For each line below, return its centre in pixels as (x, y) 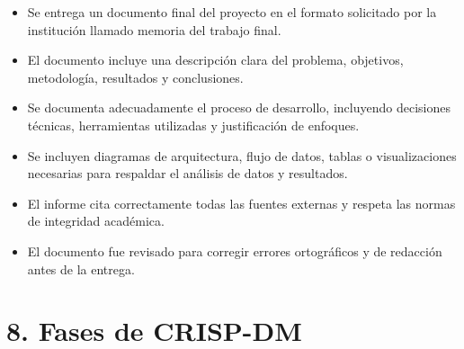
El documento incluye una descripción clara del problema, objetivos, (215, 60)
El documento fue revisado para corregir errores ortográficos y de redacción (235, 251)
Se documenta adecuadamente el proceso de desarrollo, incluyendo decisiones (239, 107)
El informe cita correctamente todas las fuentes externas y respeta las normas (241, 203)
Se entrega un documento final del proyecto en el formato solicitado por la (232, 12)
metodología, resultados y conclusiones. (135, 77)
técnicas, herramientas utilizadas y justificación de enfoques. (193, 125)
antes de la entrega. (81, 268)
